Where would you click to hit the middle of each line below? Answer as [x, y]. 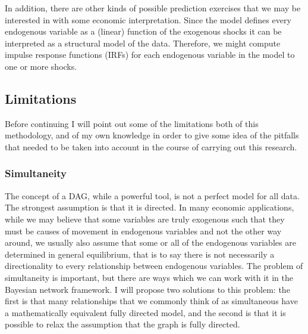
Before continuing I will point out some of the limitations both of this [132, 123]
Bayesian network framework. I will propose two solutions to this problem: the [147, 289]
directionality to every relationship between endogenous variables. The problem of [154, 266]
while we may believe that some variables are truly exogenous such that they [145, 219]
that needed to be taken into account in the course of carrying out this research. [151, 146]
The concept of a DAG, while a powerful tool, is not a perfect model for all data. [152, 195]
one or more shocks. [41, 66]
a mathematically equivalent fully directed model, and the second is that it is [145, 312]
